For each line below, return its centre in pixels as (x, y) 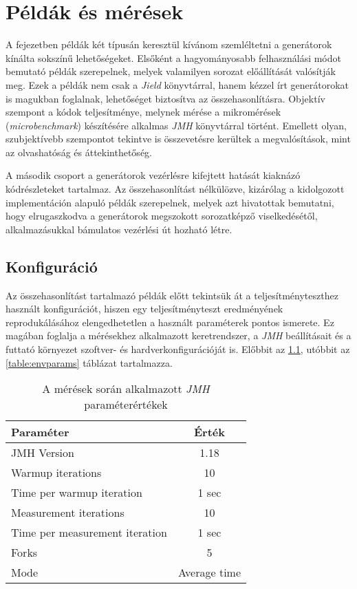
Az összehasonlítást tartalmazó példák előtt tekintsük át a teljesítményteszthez (172, 295)
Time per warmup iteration (77, 493)
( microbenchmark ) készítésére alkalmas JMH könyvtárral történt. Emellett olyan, (176, 125)
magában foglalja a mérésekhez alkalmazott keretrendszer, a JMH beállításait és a (178, 335)
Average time (209, 572)
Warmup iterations (56, 473)
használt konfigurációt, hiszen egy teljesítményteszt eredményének (144, 309)
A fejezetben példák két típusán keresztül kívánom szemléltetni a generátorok (169, 44)
